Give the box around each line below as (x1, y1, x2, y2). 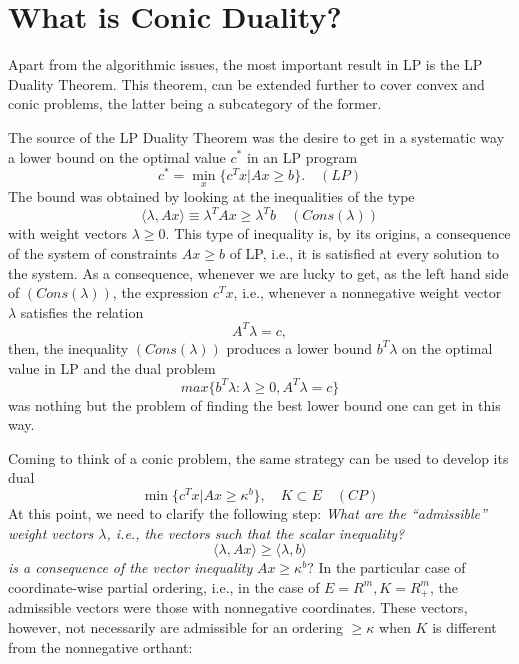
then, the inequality (8, 337, 129, 358)
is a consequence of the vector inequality (8, 557, 253, 578)
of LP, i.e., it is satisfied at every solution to (229, 243, 500, 264)
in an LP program (246, 146, 358, 167)
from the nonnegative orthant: (8, 636, 193, 657)
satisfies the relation (20, 301, 144, 322)
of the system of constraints (8, 243, 178, 264)
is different (432, 616, 497, 637)
